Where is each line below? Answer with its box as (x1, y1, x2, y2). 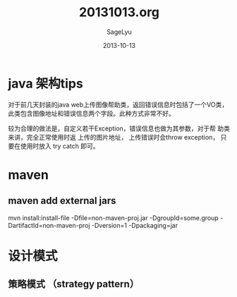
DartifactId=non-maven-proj (8, 221, 90, 229)
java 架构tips (8, 75, 83, 92)
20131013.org (78, 4, 160, 20)
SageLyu (106, 28, 133, 36)
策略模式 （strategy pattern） (8, 278, 140, 290)
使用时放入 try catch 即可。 (20, 142, 99, 150)
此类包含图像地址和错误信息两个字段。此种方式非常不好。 (8, 109, 175, 117)
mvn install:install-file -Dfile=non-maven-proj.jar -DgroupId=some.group (8, 213, 219, 222)
